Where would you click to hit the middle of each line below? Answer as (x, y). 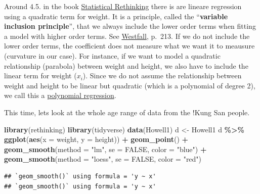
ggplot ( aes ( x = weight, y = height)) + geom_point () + (96, 139)
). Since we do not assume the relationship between (162, 76)
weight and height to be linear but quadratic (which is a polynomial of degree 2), (130, 85)
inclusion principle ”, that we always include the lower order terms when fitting (130, 26)
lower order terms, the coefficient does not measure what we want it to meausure (129, 46)
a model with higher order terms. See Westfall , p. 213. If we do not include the (127, 36)
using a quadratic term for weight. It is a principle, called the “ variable (116, 16)
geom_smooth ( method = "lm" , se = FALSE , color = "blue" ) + (105, 149)
